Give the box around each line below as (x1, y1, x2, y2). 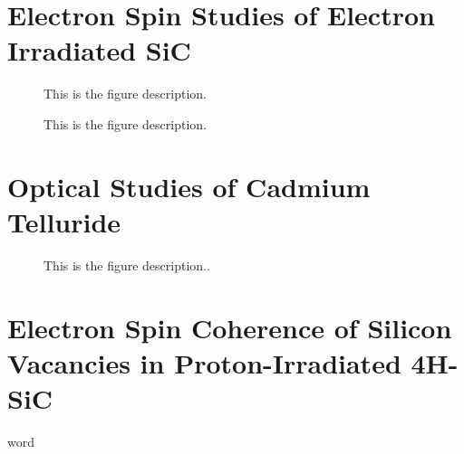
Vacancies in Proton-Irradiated (7, 344, 401, 381)
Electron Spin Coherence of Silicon (7, 308, 452, 345)
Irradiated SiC (7, 32, 191, 69)
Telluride (7, 203, 121, 240)
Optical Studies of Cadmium (7, 167, 371, 204)
